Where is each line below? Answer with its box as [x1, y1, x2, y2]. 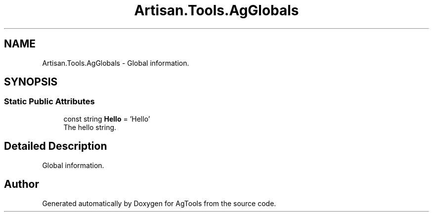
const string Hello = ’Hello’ [63, 114, 150, 123]
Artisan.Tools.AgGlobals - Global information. [42, 58, 189, 67]
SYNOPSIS [4, 76, 58, 88]
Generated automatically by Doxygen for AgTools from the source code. [42, 199, 276, 208]
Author [4, 178, 39, 191]
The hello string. [63, 123, 117, 131]
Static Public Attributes [4, 96, 95, 107]
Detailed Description [4, 140, 107, 153]
